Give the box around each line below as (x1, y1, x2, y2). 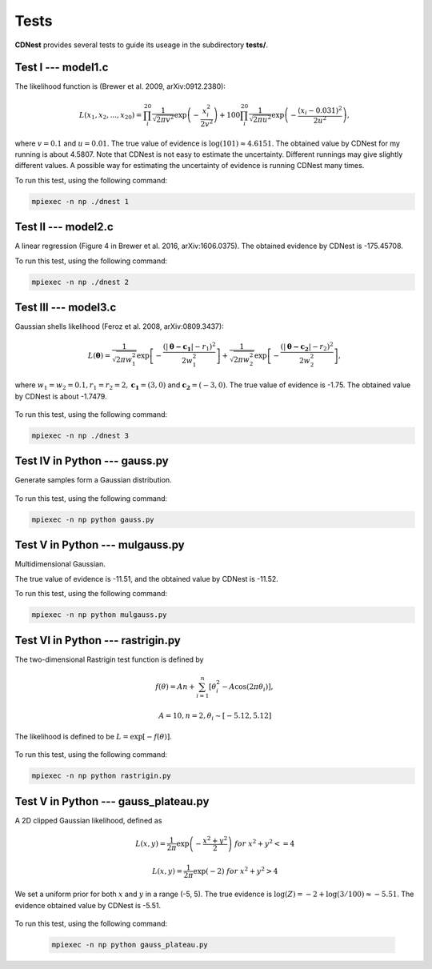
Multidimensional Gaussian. (14, 559, 106, 569)
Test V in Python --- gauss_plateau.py (14, 795, 210, 808)
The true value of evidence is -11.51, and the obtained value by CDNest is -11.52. (14, 574, 279, 583)
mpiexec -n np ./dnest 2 (31, 277, 130, 286)
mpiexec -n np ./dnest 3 (31, 430, 130, 440)
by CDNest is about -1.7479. (14, 391, 107, 401)
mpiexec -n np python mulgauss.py (31, 611, 167, 619)
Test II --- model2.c (14, 220, 114, 234)
